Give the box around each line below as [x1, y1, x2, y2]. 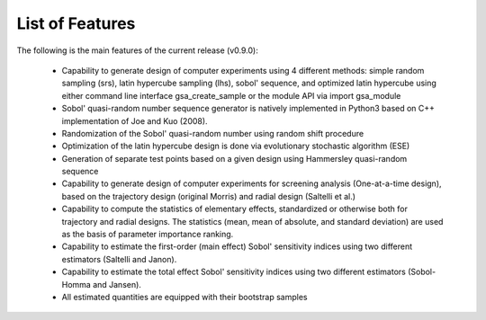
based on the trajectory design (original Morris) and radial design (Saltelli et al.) [61, 191, 355, 201]
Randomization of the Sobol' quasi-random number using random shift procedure [61, 128, 364, 138]
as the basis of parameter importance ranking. [61, 229, 234, 240]
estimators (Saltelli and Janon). [61, 253, 177, 264]
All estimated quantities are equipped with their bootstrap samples [61, 291, 308, 302]
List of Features [16, 13, 136, 33]
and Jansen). [93, 279, 141, 289]
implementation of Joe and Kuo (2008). [61, 115, 208, 126]
